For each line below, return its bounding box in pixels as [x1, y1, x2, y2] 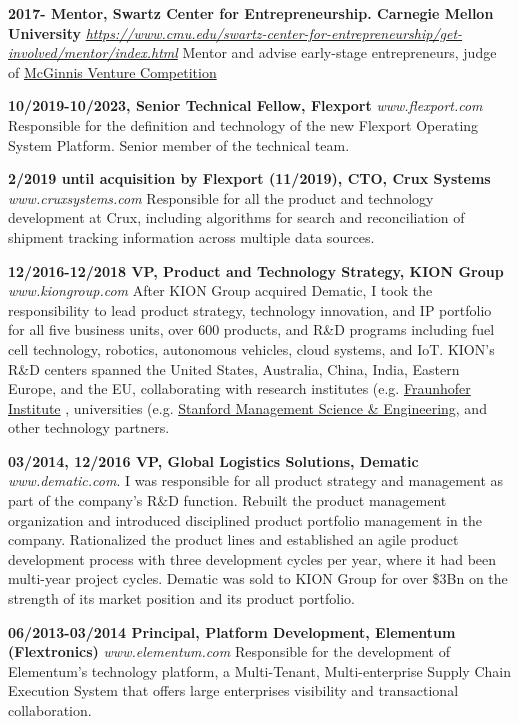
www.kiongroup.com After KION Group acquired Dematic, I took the [8, 280, 433, 301]
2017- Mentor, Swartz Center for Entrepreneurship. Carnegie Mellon [8, 3, 494, 23]
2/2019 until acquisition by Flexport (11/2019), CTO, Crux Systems [8, 168, 491, 189]
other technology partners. [8, 417, 170, 438]
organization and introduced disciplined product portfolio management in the [8, 509, 482, 530]
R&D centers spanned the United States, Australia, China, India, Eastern [8, 358, 460, 379]
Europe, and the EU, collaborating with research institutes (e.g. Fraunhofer [8, 378, 471, 399]
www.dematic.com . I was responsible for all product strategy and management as [8, 470, 504, 491]
